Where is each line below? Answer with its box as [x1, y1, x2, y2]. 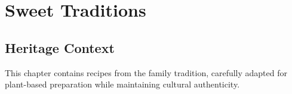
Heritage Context [5, 38, 115, 57]
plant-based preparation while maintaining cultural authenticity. [5, 78, 240, 90]
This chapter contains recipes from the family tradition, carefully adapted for [5, 66, 288, 79]
